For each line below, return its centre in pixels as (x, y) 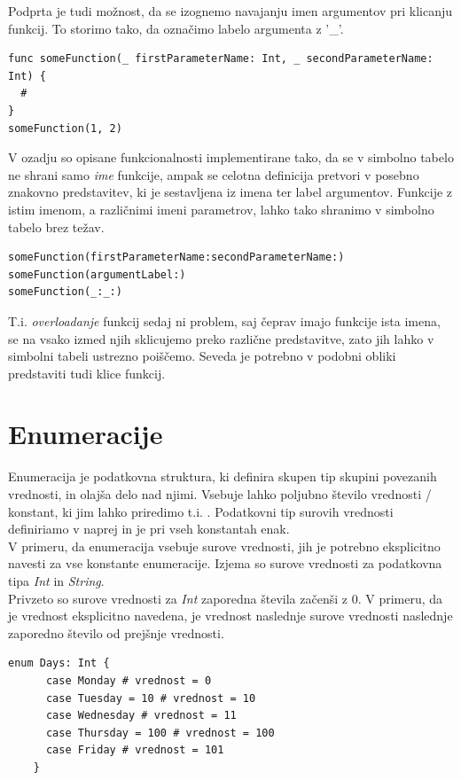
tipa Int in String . (56, 580)
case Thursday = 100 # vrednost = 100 (160, 733)
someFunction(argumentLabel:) (97, 274)
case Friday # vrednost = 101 (135, 750)
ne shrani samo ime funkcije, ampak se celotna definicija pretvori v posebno (214, 174)
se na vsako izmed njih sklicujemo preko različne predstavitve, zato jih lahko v (221, 338)
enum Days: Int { (59, 663)
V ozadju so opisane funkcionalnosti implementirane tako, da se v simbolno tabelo (231, 157)
